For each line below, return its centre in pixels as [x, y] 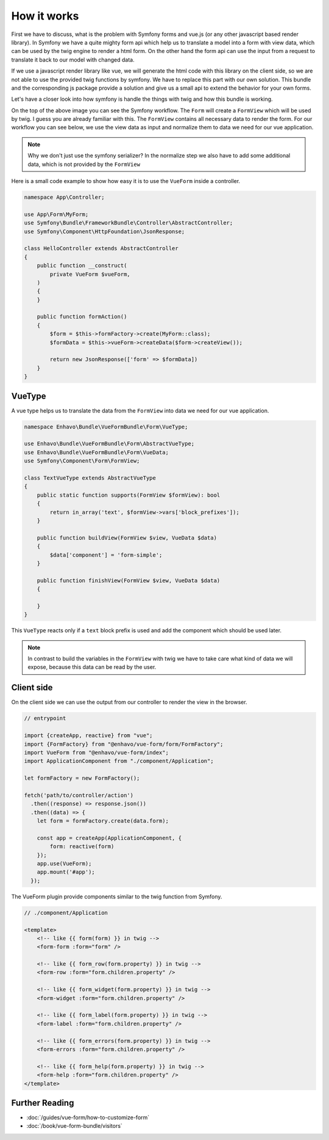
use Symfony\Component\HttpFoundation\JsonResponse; [104, 231]
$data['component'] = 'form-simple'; [106, 555]
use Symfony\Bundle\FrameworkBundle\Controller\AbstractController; [129, 223]
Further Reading [43, 1102]
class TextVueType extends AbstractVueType [90, 478]
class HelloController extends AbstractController [101, 248]
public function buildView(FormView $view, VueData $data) [127, 538]
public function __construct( [82, 266]
